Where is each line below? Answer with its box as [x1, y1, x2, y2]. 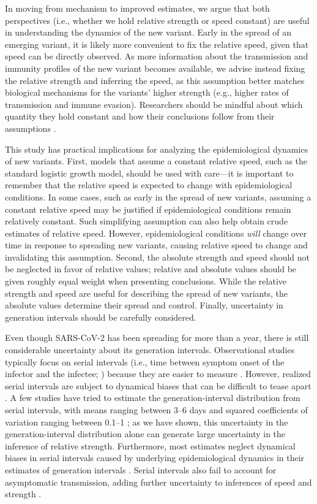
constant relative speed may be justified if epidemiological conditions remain [5, 202, 291, 215]
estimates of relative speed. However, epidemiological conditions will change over [5, 226, 307, 239]
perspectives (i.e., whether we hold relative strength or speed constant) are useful [5, 13, 310, 26]
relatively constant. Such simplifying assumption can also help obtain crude [5, 215, 288, 227]
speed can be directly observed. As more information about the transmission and [5, 50, 308, 63]
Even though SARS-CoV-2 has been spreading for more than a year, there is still [5, 331, 309, 344]
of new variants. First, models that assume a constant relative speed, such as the [5, 155, 308, 167]
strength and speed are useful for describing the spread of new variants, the [5, 286, 288, 299]
